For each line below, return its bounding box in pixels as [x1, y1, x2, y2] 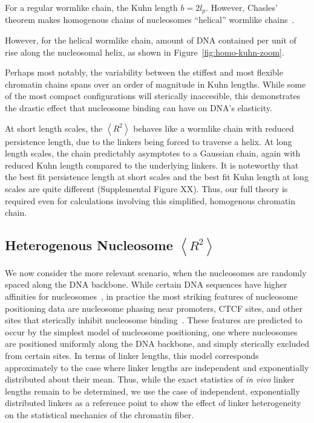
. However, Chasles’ [206, 1, 278, 13]
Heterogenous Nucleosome [5, 236, 173, 254]
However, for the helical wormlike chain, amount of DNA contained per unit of [5, 34, 296, 47]
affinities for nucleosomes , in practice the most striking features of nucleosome [5, 290, 298, 303]
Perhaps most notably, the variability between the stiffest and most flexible [5, 66, 283, 79]
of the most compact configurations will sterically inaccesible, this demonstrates [5, 89, 301, 102]
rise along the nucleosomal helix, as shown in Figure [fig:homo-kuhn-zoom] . [5, 45, 284, 58]
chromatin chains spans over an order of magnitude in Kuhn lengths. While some [5, 77, 306, 90]
